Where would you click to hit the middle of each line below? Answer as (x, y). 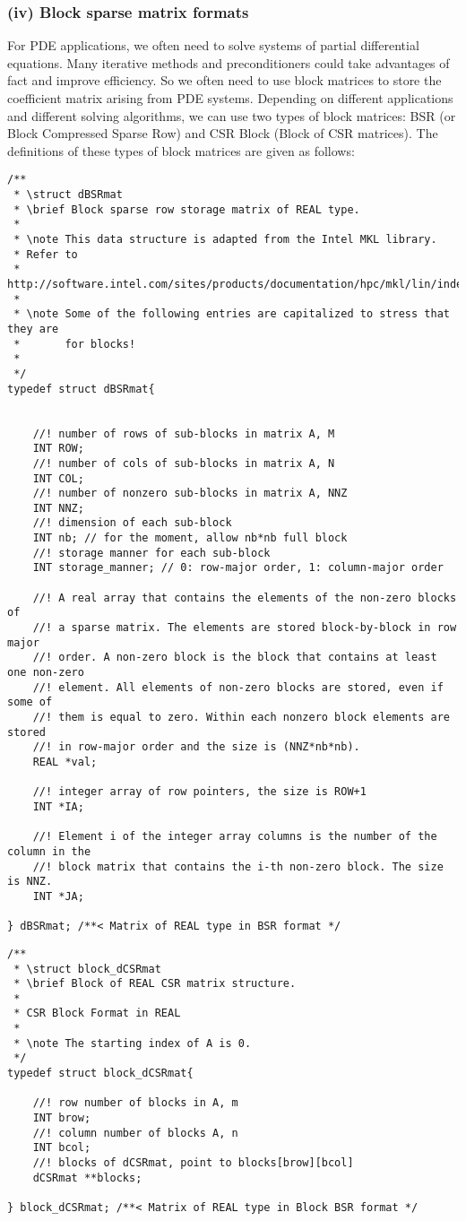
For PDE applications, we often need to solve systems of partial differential (213, 45)
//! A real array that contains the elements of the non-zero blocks (245, 598)
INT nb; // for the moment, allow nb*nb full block (190, 538)
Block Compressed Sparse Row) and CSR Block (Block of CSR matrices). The (223, 133)
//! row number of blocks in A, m (135, 1103)
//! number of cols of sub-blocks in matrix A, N (184, 463)
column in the (49, 851)
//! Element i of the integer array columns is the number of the (235, 837)
